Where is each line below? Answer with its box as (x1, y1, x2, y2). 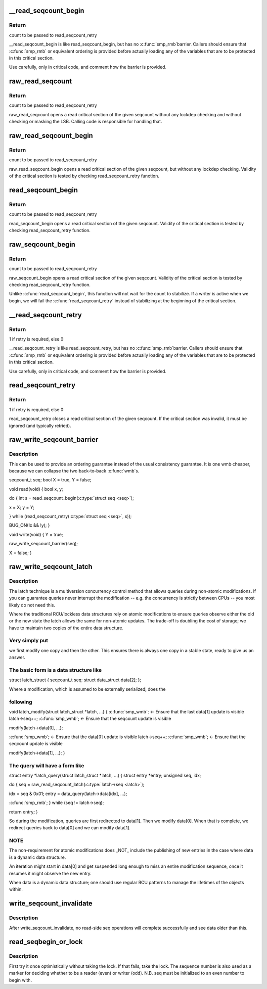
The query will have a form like (9, 762, 85, 769)
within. (9, 886, 23, 893)
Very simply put (9, 637, 48, 644)
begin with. (9, 977, 32, 983)
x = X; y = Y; (9, 504, 35, 510)
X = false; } (9, 550, 32, 556)
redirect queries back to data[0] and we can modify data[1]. (9, 825, 131, 831)
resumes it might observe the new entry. (9, 870, 91, 876)
